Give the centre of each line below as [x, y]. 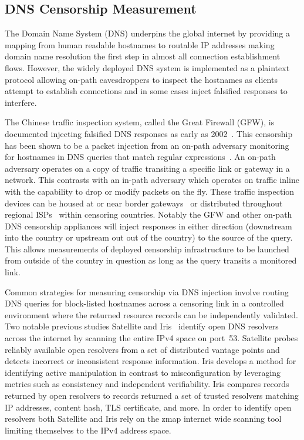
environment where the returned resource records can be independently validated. [151, 314]
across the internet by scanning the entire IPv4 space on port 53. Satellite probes [151, 338]
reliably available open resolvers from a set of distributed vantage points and [142, 349]
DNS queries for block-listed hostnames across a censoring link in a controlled [144, 303]
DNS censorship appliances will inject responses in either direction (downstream [148, 226]
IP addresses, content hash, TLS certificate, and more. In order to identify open [148, 407]
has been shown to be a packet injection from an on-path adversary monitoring [147, 145]
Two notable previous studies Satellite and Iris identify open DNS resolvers [142, 326]
